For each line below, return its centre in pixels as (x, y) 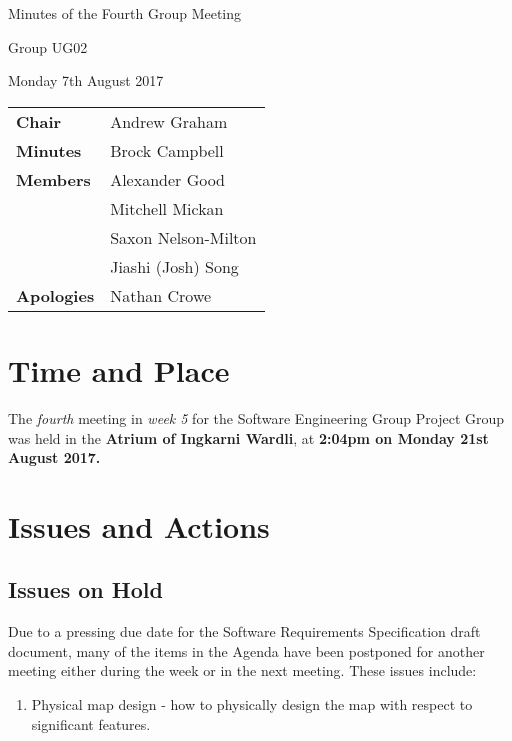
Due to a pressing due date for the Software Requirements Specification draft (244, 631)
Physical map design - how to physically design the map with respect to (252, 704)
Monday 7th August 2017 (86, 80)
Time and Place (119, 369)
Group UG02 (48, 46)
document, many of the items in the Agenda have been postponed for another (246, 650)
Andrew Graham (169, 121)
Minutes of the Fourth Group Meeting (125, 13)
